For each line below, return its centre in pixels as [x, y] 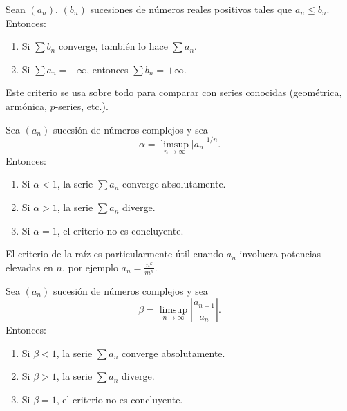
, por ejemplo [90, 267]
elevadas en [29, 267]
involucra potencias [280, 254]
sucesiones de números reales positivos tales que [191, 9]
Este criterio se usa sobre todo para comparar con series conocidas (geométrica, [174, 92]
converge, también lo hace [113, 46]
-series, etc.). [82, 106]
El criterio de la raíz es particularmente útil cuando [115, 254]
